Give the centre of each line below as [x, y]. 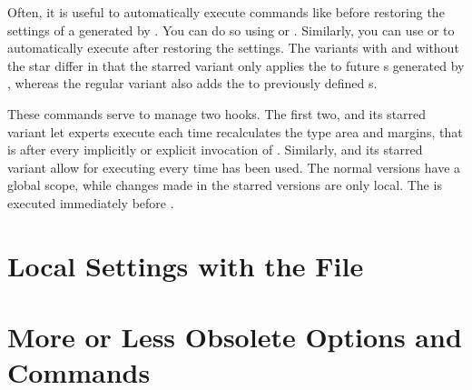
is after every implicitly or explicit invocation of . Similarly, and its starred [215, 150]
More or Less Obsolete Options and [235, 337]
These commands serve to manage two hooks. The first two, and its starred [217, 113]
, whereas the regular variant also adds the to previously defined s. [192, 83]
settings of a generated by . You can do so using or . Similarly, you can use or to [231, 30]
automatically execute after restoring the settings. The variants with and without [233, 48]
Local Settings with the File [186, 265]
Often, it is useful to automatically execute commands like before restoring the [226, 12]
